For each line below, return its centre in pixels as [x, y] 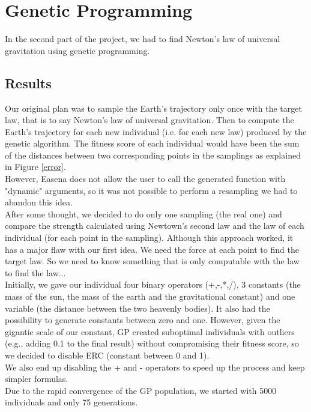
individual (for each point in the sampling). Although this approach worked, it [149, 238]
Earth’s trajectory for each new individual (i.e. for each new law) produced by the [156, 131]
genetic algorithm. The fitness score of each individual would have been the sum [152, 143]
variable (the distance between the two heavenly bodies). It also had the [137, 308]
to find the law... [35, 272]
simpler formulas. [37, 379]
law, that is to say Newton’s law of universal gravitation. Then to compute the [149, 120]
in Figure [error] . [35, 167]
